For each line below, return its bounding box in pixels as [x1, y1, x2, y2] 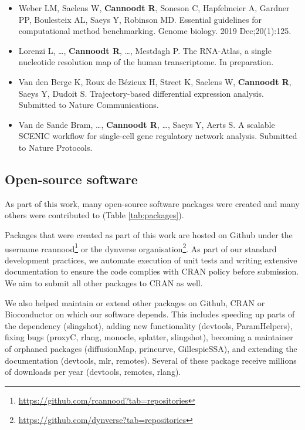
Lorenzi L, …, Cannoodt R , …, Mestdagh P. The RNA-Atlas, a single [18, 44, 272, 56]
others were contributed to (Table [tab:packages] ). [5, 209, 184, 221]
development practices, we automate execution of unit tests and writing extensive [5, 253, 297, 266]
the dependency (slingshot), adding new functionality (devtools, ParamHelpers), [5, 319, 293, 331]
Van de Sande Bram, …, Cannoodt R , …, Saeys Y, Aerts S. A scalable [18, 118, 275, 130]
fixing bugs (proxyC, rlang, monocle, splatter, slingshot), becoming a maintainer [5, 331, 293, 343]
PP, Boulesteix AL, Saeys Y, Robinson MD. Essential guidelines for [18, 13, 262, 25]
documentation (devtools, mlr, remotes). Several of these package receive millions [5, 354, 297, 366]
